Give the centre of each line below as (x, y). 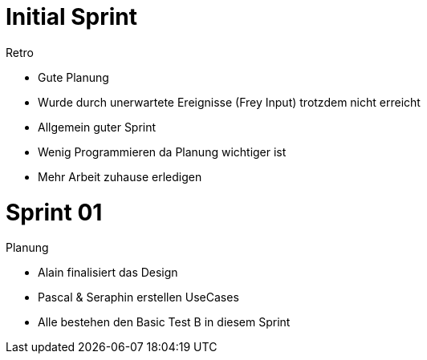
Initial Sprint (71, 17)
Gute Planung (73, 77)
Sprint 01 (54, 212)
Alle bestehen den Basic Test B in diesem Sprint (164, 322)
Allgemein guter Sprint (97, 127)
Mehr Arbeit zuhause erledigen (120, 176)
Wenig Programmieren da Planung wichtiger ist (162, 152)
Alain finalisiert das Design (108, 273)
